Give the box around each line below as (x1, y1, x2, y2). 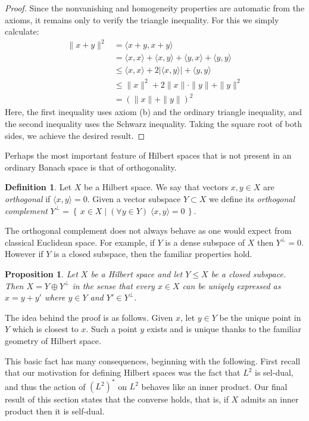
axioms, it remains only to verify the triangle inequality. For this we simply (5, 13, 279, 26)
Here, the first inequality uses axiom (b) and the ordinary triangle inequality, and (5, 106, 302, 118)
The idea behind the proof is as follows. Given (5, 311, 173, 323)
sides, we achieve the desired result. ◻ (5, 129, 145, 141)
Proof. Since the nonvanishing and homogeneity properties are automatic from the (5, 2, 305, 14)
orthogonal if (5, 193, 51, 205)
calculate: (5, 25, 39, 38)
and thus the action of (5, 380, 86, 392)
